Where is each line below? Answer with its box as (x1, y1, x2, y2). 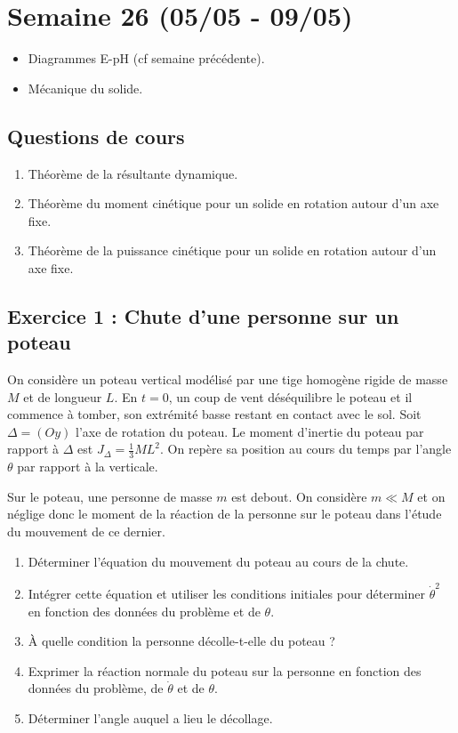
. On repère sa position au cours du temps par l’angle (160, 439, 452, 458)
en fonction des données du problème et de (28, 601, 261, 620)
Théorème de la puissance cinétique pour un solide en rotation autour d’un (28, 241, 437, 260)
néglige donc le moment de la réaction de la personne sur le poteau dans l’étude (7, 504, 442, 523)
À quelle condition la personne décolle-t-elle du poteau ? (28, 632, 335, 650)
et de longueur (23, 387, 102, 406)
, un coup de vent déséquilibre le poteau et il (168, 387, 413, 406)
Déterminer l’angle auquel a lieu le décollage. (28, 708, 273, 727)
